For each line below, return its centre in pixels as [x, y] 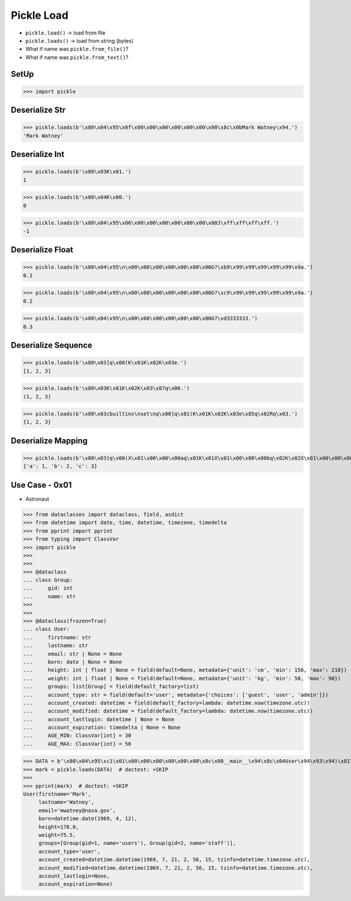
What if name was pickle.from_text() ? [77, 57]
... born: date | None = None [73, 662]
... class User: [47, 629]
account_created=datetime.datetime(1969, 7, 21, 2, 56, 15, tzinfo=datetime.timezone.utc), [174, 860]
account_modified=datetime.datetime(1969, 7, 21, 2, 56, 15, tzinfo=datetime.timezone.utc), [175, 868]
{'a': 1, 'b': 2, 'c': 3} [60, 466]
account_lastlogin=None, [74, 876]
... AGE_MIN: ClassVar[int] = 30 [77, 736]
